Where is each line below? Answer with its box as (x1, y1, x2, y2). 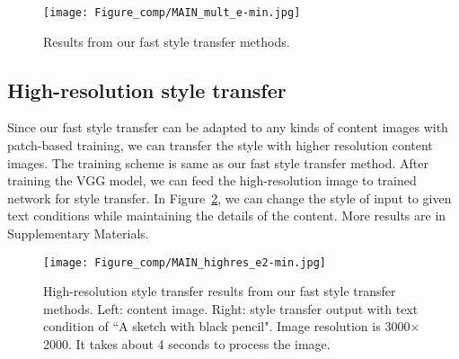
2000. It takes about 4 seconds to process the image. (43, 335, 331, 354)
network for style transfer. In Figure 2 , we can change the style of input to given (7, 188, 452, 207)
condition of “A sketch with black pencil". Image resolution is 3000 (43, 317, 410, 336)
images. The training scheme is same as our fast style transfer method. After (7, 153, 428, 172)
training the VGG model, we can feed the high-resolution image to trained (7, 171, 417, 190)
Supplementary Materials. (7, 224, 149, 243)
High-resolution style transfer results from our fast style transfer (43, 282, 396, 301)
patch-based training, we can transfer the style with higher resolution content (7, 136, 433, 155)
